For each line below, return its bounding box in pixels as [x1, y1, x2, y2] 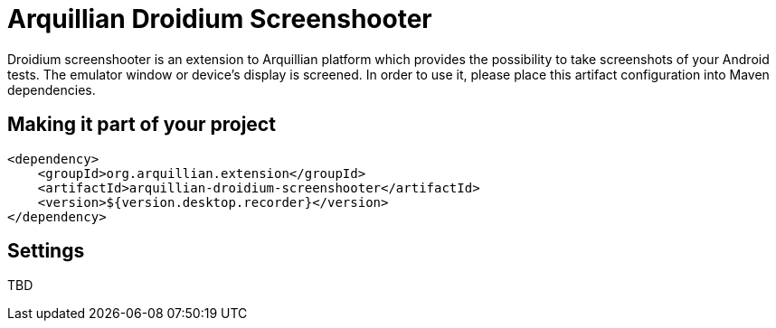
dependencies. [7, 81, 96, 98]
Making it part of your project [7, 113, 276, 136]
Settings [7, 239, 85, 263]
